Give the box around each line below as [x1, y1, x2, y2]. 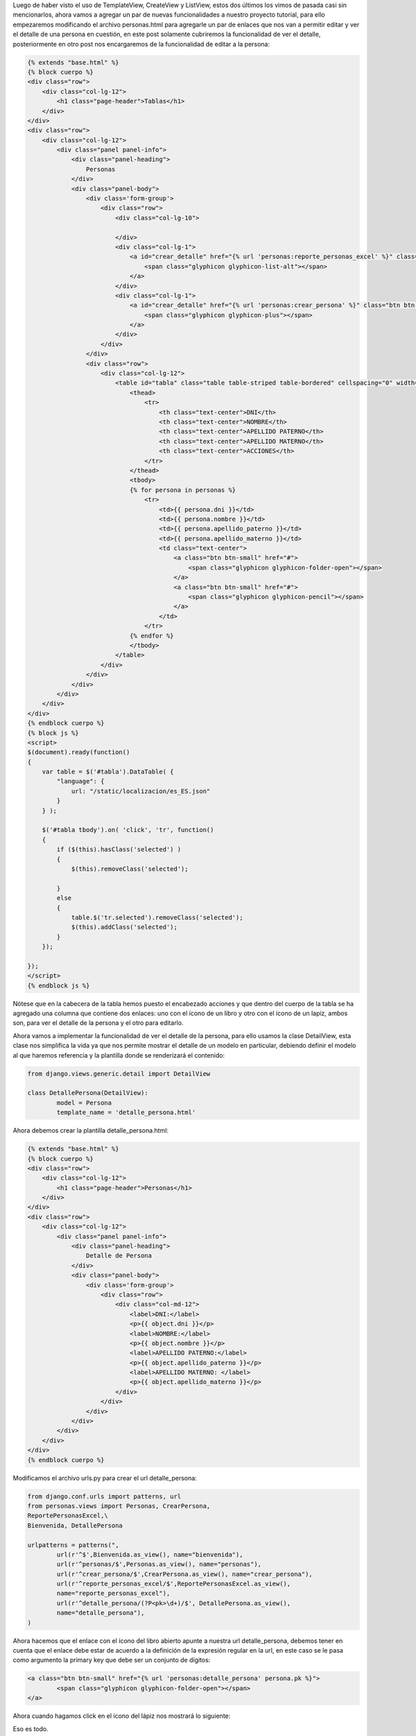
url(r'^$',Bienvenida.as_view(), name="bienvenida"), [56, 1551, 243, 1558]
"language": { [56, 778, 105, 785]
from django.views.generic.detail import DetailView [27, 1069, 211, 1078]
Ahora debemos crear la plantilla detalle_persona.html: [12, 1126, 169, 1135]
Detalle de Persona [85, 1252, 153, 1260]
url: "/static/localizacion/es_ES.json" [71, 787, 211, 795]
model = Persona [56, 1099, 112, 1107]
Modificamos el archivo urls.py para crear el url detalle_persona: [12, 1474, 197, 1482]
